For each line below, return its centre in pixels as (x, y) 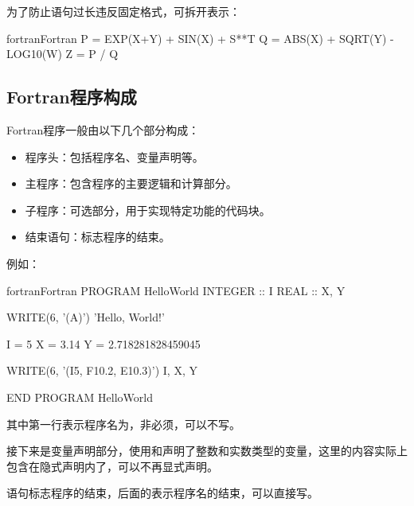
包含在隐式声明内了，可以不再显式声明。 (112, 466)
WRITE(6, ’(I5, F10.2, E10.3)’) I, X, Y (102, 370)
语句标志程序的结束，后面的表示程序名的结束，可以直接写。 (162, 493)
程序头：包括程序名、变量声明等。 (114, 156)
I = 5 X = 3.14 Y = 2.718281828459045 (103, 343)
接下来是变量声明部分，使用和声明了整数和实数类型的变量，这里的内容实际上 (207, 451)
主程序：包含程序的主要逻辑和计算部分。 (131, 183)
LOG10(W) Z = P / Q (62, 54)
